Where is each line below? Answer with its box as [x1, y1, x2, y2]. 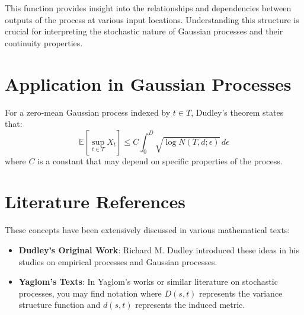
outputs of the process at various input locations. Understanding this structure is [5, 13, 299, 26]
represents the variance [199, 287, 283, 299]
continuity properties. [5, 36, 83, 49]
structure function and [18, 298, 101, 311]
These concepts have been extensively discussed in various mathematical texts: [5, 224, 290, 236]
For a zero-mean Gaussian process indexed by [5, 106, 171, 118]
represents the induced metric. [135, 298, 245, 311]
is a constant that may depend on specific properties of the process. [37, 154, 283, 167]
